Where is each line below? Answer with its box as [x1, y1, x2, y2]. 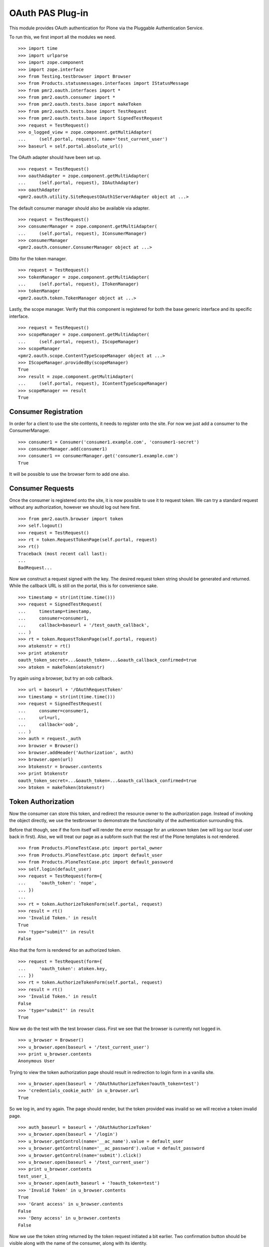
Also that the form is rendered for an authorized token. [9, 947, 121, 953]
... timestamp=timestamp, [18, 609, 92, 614]
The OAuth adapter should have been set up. [9, 155, 102, 161]
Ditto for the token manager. [9, 255, 67, 261]
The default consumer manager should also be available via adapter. [9, 205, 150, 211]
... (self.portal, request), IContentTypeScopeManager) [18, 381, 168, 387]
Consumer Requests [9, 484, 74, 492]
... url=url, [18, 715, 60, 720]
